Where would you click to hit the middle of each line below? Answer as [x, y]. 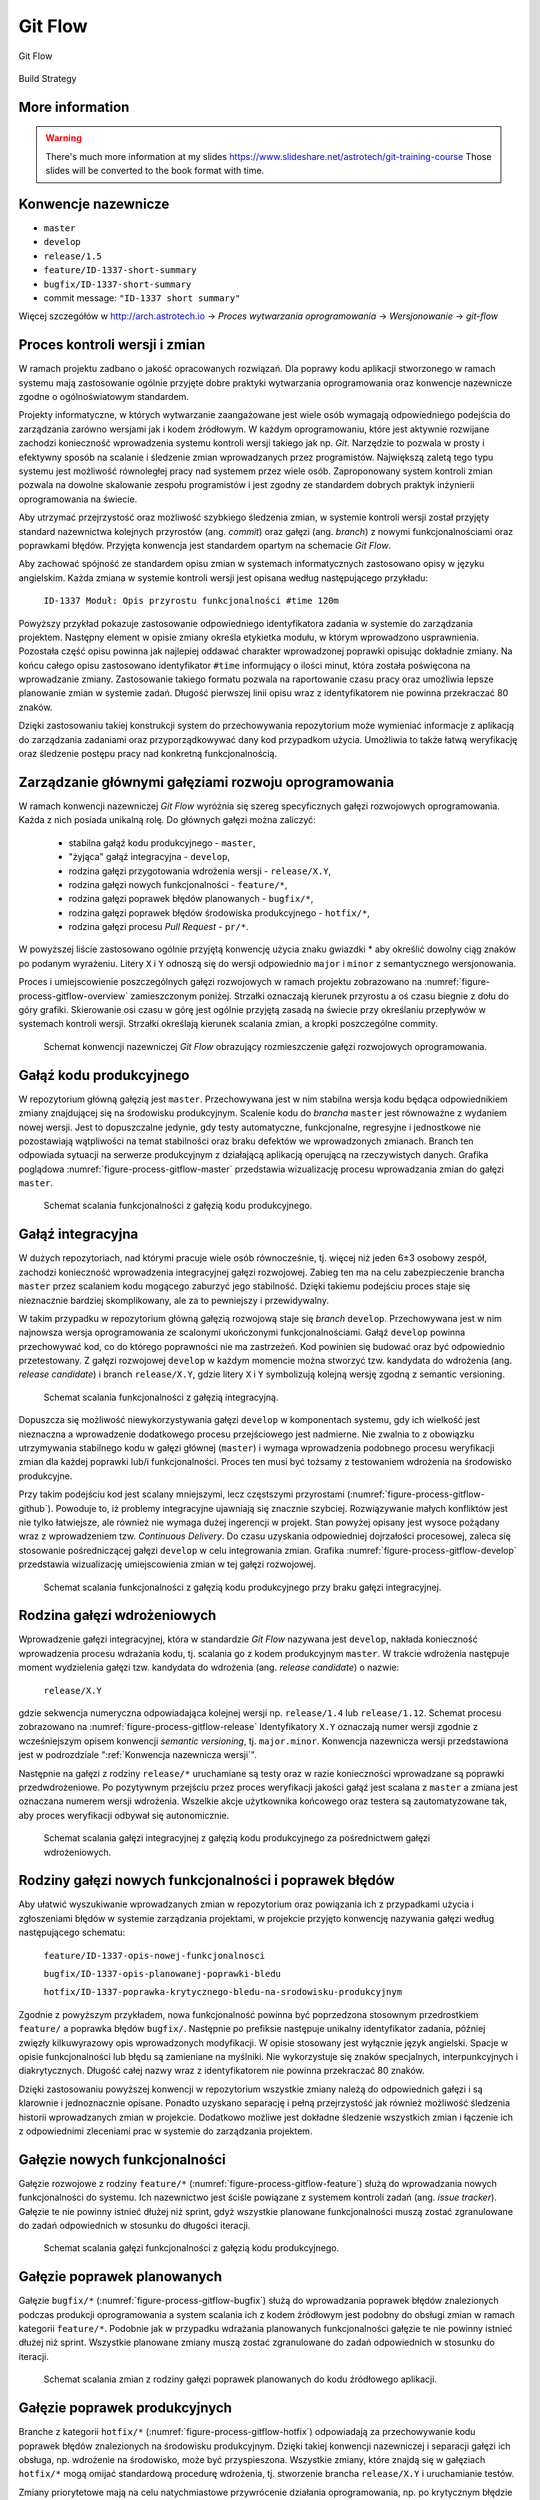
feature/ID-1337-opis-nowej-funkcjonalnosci [154, 1955]
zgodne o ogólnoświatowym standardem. [104, 397]
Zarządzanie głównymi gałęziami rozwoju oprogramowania [206, 781]
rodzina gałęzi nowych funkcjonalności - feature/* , [178, 884]
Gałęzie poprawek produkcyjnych [125, 2408]
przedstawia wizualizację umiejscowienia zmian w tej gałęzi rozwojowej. [167, 1564]
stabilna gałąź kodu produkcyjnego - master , [162, 842]
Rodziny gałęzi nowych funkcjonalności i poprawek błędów [206, 1880]
